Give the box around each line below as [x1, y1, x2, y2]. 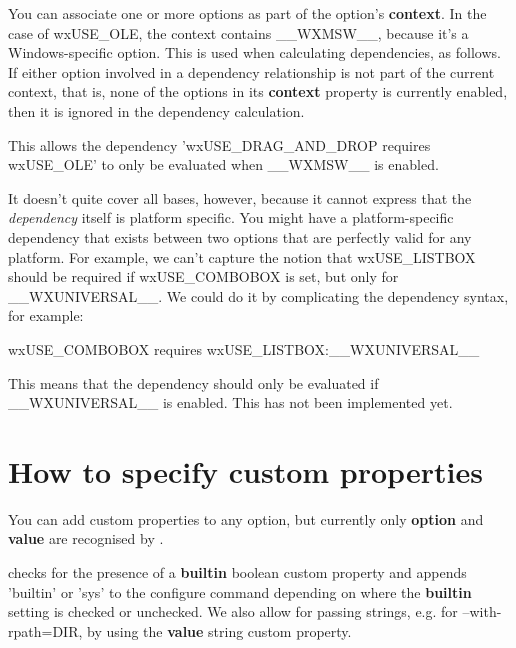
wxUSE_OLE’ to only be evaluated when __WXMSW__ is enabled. [8, 154, 439, 175]
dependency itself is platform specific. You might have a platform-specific [8, 207, 454, 228]
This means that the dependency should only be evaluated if [8, 372, 379, 393]
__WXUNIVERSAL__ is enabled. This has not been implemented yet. [8, 392, 453, 413]
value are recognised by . [8, 528, 164, 549]
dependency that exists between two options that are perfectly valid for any [8, 226, 472, 247]
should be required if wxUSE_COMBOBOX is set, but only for [8, 266, 399, 287]
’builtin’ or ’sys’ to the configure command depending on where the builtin [8, 581, 472, 602]
